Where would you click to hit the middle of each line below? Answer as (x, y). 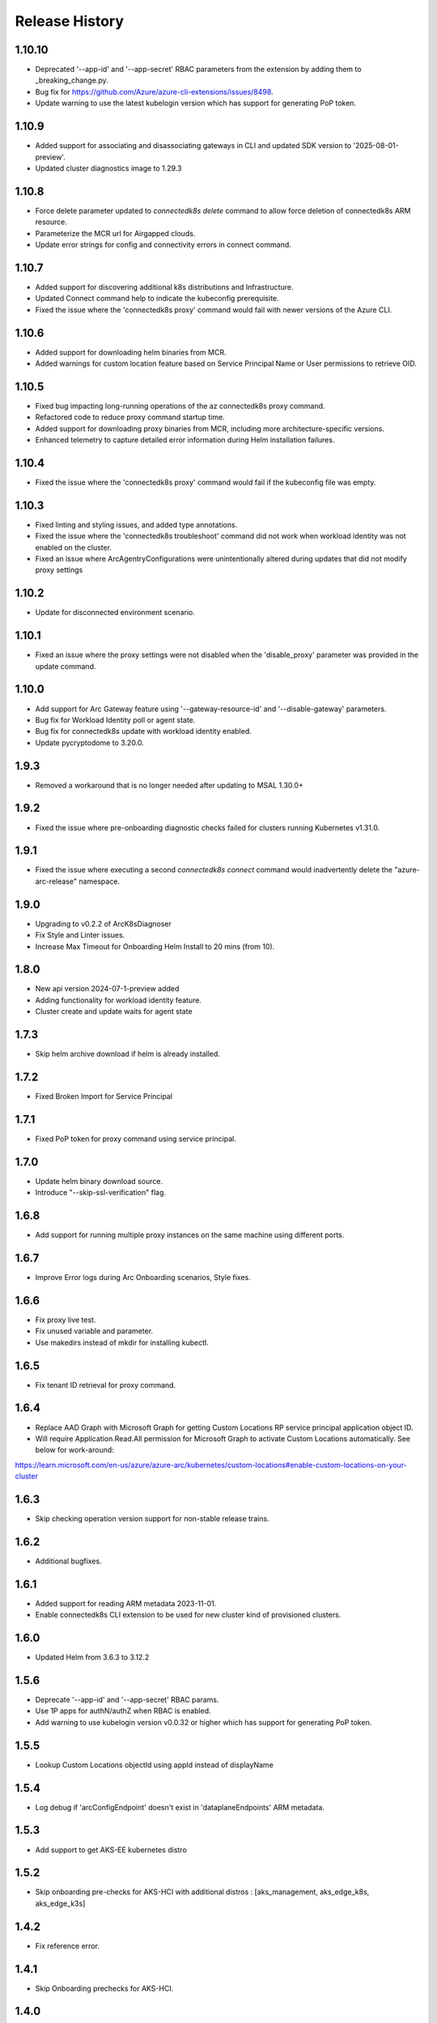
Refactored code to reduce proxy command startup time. (130, 418)
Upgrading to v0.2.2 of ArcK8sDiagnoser (103, 923)
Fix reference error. (68, 1945)
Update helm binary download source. (99, 1181)
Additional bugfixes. (68, 1561)
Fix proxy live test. (66, 1320)
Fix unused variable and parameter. (94, 1331)
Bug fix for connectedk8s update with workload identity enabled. (144, 732)
